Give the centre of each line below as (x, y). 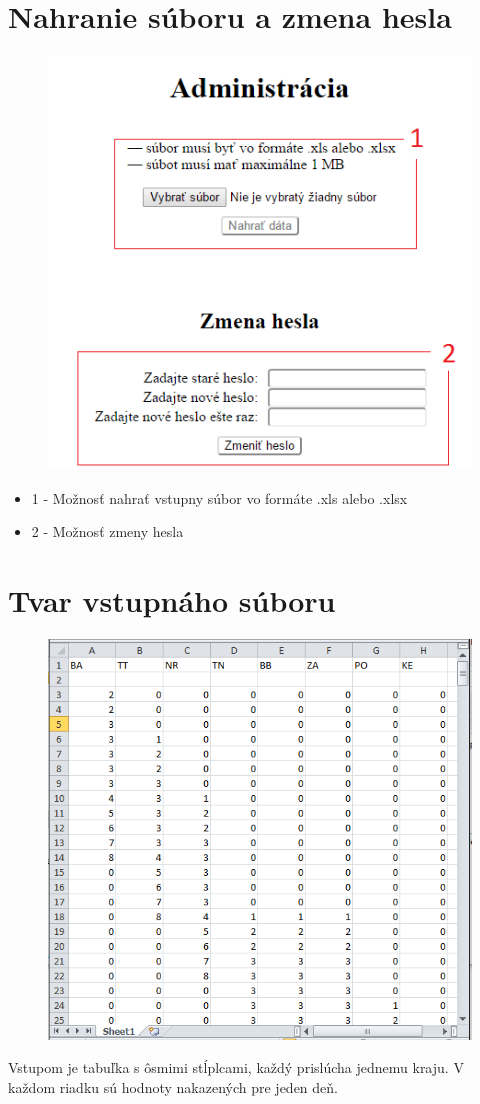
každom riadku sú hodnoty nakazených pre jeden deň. (173, 1087)
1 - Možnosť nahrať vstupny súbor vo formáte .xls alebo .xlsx (219, 497)
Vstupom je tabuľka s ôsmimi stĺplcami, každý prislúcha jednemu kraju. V (236, 1067)
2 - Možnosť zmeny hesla (107, 531)
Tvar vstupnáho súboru (172, 599)
